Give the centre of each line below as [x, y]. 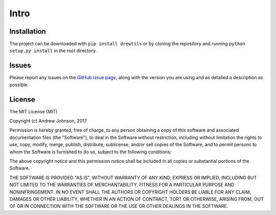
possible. [19, 85]
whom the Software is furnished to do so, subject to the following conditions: [90, 152]
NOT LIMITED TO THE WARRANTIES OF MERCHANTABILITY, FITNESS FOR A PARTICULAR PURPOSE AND [122, 185]
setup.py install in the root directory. [53, 51]
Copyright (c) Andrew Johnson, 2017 [48, 121]
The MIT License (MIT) [33, 111]
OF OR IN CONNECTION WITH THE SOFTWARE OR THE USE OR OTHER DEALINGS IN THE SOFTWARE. [119, 206]
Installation [28, 31]
